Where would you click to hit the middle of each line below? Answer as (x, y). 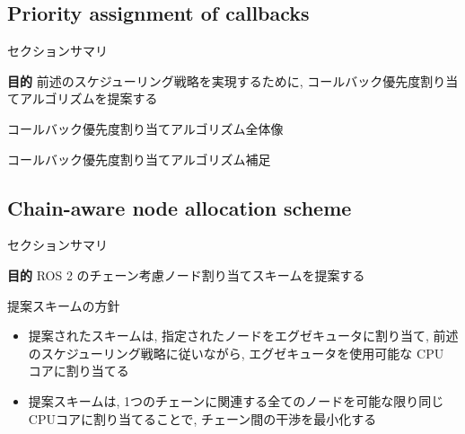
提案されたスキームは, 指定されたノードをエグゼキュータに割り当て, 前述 (243, 336)
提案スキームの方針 (64, 305)
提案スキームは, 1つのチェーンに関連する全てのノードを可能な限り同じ (236, 400)
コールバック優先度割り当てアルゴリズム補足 (139, 159)
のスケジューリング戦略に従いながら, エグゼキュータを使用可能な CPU (236, 353)
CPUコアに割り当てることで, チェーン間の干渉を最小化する (202, 418)
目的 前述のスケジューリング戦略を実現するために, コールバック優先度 (214, 80)
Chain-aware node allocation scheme (180, 207)
